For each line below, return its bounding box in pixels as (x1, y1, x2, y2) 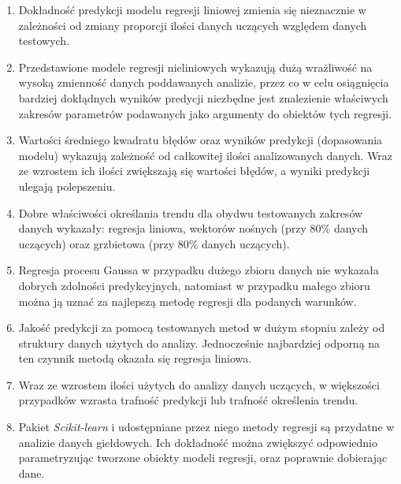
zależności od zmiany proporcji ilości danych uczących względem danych (18, 17, 367, 33)
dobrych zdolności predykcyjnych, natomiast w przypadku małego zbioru (18, 277, 370, 293)
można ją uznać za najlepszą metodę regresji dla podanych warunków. (18, 292, 357, 309)
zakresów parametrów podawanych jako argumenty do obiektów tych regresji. (18, 105, 392, 121)
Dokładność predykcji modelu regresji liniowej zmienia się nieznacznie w (18, 2, 366, 17)
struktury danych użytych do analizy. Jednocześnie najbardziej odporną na (18, 334, 381, 351)
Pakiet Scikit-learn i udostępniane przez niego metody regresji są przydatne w (18, 419, 395, 435)
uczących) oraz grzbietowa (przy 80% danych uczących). (18, 235, 290, 251)
